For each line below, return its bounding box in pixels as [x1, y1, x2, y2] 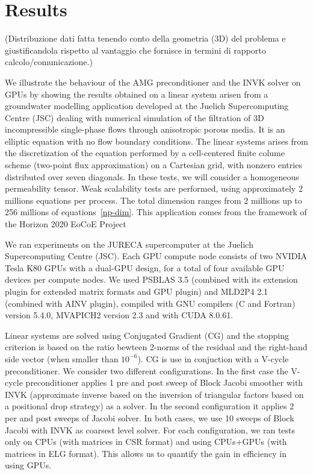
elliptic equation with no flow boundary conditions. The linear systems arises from [5, 134, 308, 147]
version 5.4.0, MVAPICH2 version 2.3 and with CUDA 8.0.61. [5, 309, 234, 321]
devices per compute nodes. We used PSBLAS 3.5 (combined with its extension [5, 273, 298, 286]
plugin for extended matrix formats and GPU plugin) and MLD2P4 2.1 [5, 285, 268, 297]
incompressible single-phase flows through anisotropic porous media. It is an [5, 123, 285, 136]
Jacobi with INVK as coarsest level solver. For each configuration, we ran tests [5, 423, 296, 436]
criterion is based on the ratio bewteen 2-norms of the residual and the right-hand [5, 341, 308, 353]
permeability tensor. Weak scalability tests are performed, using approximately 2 [5, 182, 303, 195]
